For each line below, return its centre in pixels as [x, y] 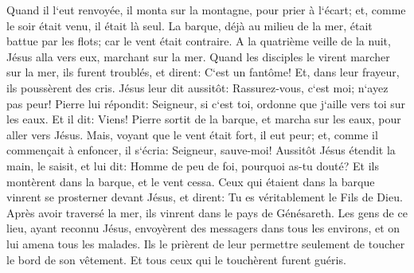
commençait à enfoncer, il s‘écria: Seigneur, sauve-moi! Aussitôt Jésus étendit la [201, 150]
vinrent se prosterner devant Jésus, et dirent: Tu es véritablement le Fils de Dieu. [205, 197]
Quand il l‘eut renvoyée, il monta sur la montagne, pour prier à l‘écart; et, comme [206, 10]
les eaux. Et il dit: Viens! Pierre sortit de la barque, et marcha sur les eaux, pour [204, 119]
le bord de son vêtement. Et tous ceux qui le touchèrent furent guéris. [176, 259]
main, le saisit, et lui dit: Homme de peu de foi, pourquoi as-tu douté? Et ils [193, 165]
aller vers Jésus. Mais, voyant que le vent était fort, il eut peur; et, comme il [192, 134]
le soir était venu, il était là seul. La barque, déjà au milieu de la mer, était [189, 25]
